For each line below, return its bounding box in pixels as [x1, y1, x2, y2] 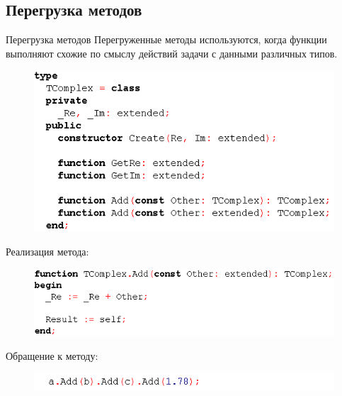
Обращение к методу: [6, 348, 98, 363]
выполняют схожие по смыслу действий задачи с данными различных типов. [6, 45, 338, 60]
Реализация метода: [6, 244, 89, 259]
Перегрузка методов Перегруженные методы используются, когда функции [6, 32, 327, 47]
